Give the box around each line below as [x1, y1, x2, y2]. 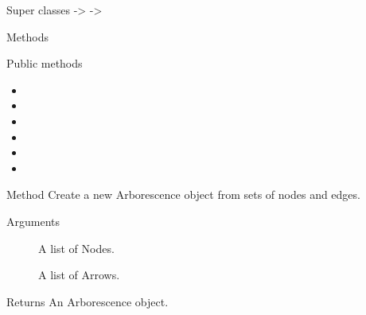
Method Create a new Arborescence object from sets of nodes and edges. [6, 186, 360, 203]
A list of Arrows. [38, 266, 120, 283]
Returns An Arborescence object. [6, 293, 169, 309]
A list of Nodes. [38, 239, 115, 256]
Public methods [6, 55, 83, 72]
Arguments [6, 212, 60, 229]
